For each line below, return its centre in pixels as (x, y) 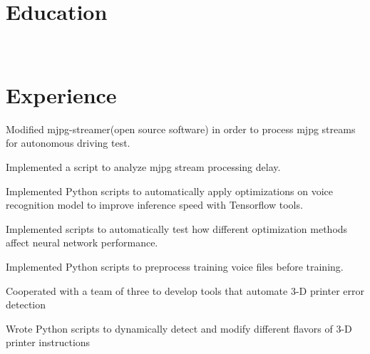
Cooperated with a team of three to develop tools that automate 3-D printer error (185, 290)
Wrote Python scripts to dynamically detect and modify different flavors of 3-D (179, 328)
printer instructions (48, 342)
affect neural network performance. (82, 243)
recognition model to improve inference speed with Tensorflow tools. (154, 205)
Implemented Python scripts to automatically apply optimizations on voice (169, 191)
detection (26, 304)
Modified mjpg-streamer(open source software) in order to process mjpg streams (181, 129)
